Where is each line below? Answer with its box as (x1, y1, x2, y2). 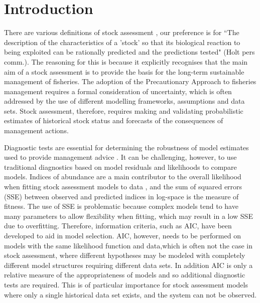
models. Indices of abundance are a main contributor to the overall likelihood (4, 171, 241, 182)
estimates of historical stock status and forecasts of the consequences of (4, 115, 223, 126)
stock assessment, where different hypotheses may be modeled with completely (4, 250, 245, 260)
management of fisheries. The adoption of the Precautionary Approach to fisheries (4, 76, 256, 87)
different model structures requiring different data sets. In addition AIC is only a (4, 259, 253, 270)
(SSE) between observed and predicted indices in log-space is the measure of (4, 191, 239, 201)
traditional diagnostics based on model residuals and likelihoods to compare (4, 161, 237, 172)
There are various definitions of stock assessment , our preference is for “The (4, 27, 239, 38)
